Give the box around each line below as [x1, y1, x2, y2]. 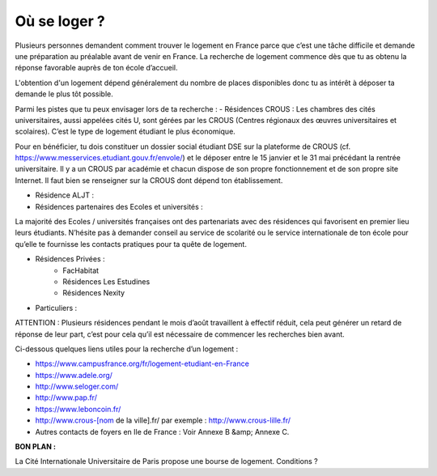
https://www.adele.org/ [35, 370, 113, 380]
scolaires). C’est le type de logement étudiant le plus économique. [15, 126, 236, 137]
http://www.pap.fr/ [35, 393, 97, 402]
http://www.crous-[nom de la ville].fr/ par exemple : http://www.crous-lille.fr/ [35, 415, 291, 425]
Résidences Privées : [35, 254, 105, 264]
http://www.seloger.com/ [35, 381, 119, 392]
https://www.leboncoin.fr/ [35, 404, 121, 414]
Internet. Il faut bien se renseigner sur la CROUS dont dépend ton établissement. [15, 175, 283, 185]
